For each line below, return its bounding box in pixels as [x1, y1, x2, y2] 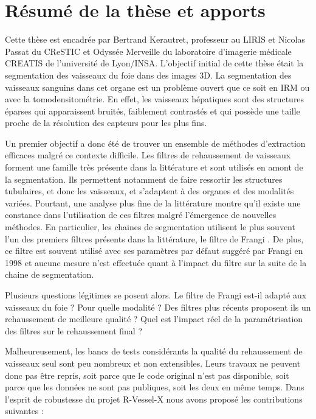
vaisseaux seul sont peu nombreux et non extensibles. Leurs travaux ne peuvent [5, 356, 301, 369]
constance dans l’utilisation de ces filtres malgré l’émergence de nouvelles [5, 208, 276, 221]
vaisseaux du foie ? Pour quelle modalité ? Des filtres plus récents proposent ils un [5, 300, 311, 313]
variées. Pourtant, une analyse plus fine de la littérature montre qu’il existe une [5, 196, 301, 209]
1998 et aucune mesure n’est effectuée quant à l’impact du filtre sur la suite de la [5, 256, 307, 269]
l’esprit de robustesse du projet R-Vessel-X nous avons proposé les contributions [5, 392, 303, 405]
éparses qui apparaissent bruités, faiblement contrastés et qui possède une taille [5, 104, 300, 117]
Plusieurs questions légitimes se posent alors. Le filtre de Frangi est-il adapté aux [5, 289, 307, 301]
